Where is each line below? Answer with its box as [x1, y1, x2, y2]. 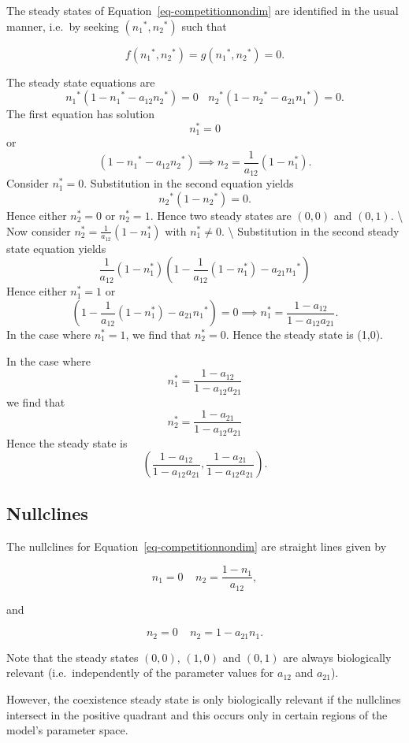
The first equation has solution [6, 106, 155, 122]
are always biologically [283, 648, 392, 665]
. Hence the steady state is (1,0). [225, 326, 384, 343]
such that [181, 17, 227, 34]
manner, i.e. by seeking [6, 17, 119, 34]
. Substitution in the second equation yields [84, 175, 294, 191]
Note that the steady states [6, 648, 139, 665]
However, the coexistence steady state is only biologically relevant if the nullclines [6, 690, 401, 707]
